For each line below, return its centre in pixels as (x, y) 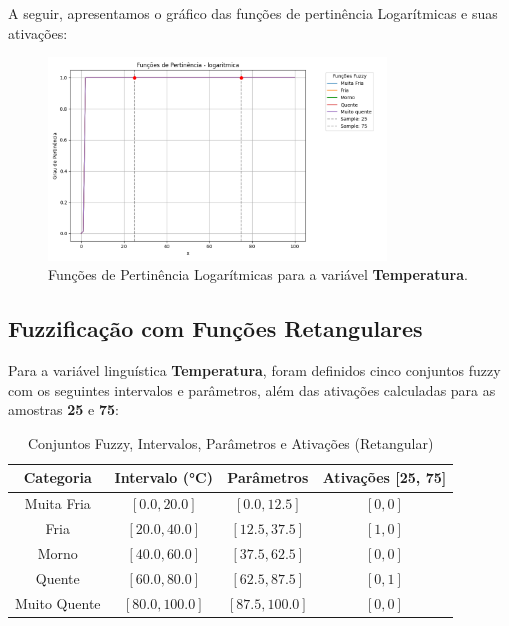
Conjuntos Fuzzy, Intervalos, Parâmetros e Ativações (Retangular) (230, 442)
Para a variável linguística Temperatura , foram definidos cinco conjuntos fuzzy (254, 370)
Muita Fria (57, 503)
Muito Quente (58, 602)
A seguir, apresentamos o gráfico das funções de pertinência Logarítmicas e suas (253, 13)
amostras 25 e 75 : (63, 409)
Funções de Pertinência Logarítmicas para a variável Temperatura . (258, 274)
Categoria (57, 477)
